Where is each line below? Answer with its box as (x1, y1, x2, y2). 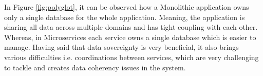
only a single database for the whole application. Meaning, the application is (4, 11, 245, 22)
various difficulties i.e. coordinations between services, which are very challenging (4, 51, 259, 62)
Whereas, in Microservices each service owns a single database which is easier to (4, 31, 256, 42)
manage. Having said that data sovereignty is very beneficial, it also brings (4, 42, 239, 52)
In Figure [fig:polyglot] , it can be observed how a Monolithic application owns (4, 2, 249, 12)
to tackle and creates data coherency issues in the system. (4, 62, 186, 72)
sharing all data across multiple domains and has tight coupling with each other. (4, 22, 258, 32)
